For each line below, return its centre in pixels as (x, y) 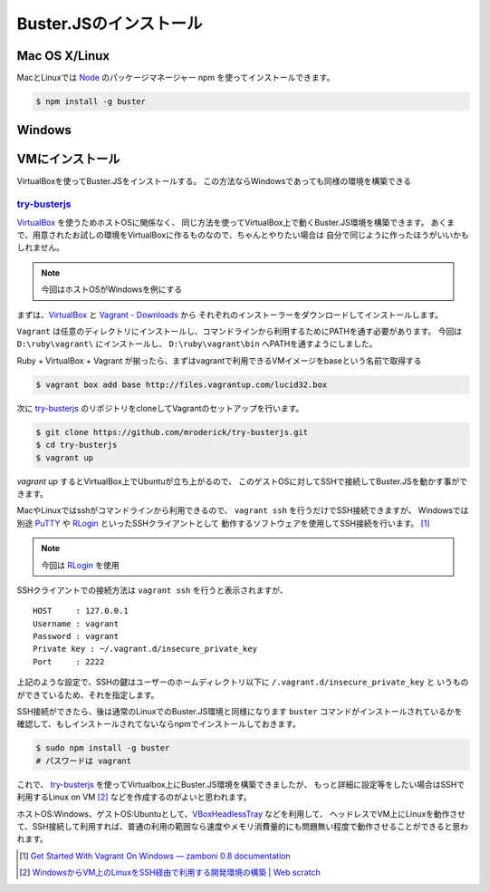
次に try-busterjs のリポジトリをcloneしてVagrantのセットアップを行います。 (160, 408)
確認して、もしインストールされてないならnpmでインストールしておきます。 (158, 724)
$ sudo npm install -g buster (103, 748)
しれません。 (41, 247)
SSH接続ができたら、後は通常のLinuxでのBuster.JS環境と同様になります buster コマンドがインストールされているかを (240, 712)
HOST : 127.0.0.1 (81, 611)
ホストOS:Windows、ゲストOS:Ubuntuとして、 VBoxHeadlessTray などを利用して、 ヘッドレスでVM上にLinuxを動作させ (241, 814)
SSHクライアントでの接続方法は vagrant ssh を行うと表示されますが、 (153, 590)
